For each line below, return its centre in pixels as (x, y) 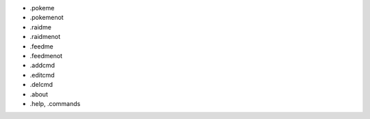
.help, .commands (55, 103)
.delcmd (41, 85)
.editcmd (42, 75)
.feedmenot (46, 55)
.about (39, 94)
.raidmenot (45, 37)
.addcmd (42, 66)
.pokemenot (47, 18)
